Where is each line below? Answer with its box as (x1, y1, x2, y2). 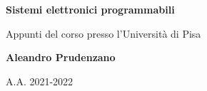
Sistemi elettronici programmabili (6, 2, 175, 16)
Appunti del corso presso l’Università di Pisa (6, 26, 201, 41)
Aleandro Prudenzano (6, 50, 116, 65)
